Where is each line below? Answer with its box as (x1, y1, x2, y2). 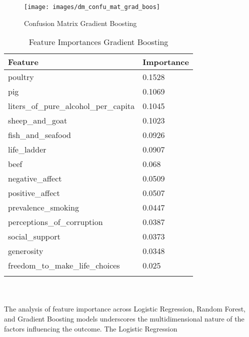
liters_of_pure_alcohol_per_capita (8, 100, 135, 112)
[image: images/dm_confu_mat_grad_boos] (24, 3, 160, 10)
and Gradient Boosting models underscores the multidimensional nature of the (4, 313, 244, 324)
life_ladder (8, 143, 46, 155)
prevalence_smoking (8, 201, 79, 213)
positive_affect (8, 187, 60, 199)
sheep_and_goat (8, 114, 67, 126)
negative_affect (8, 172, 62, 184)
